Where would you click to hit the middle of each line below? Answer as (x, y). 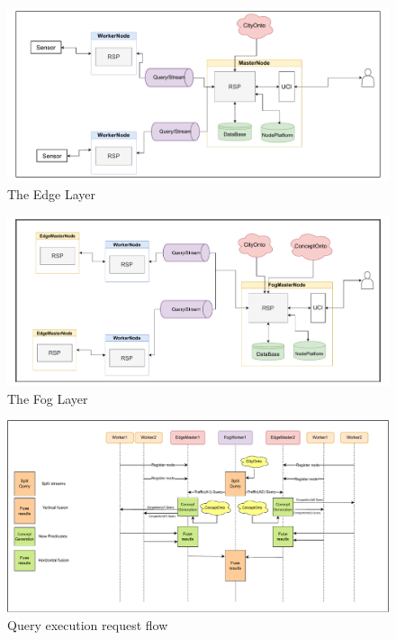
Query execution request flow (88, 625)
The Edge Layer (52, 193)
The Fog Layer (48, 398)
